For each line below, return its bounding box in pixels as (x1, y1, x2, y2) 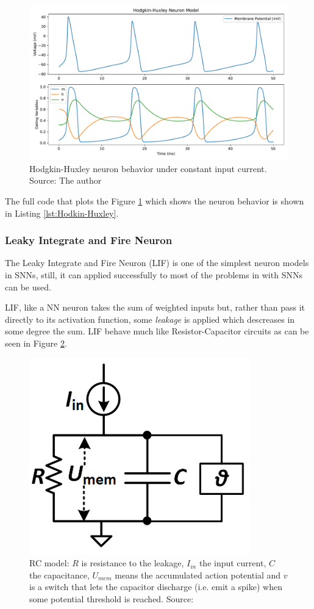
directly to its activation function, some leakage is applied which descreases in (5, 312, 295, 325)
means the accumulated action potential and (115, 568, 281, 581)
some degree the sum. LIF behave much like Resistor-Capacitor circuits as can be (5, 325, 309, 337)
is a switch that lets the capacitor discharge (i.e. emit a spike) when (29, 580, 282, 593)
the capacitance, (29, 568, 90, 581)
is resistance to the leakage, (81, 557, 184, 569)
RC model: (29, 557, 70, 569)
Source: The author (29, 174, 102, 187)
